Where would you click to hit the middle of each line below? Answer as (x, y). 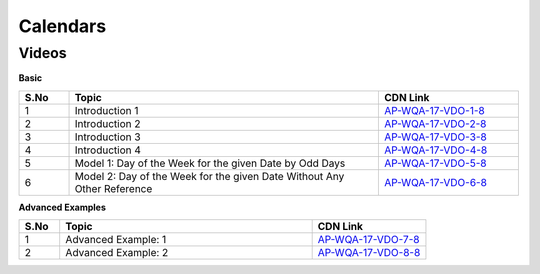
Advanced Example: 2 (117, 253)
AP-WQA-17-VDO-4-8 (436, 150)
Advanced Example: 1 (116, 240)
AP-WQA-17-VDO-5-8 (435, 163)
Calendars (62, 26)
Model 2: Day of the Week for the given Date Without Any (209, 176)
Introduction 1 (106, 110)
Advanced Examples (62, 207)
